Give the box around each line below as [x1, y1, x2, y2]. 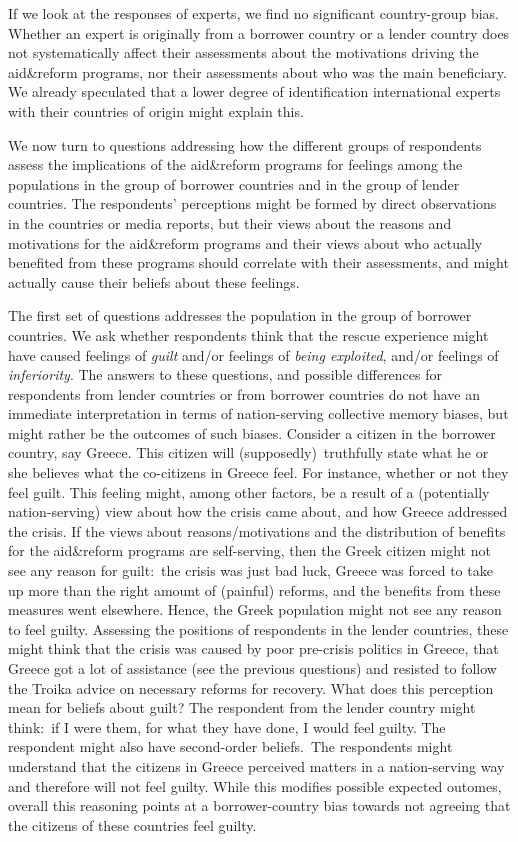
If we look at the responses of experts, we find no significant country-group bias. [8, 3, 500, 23]
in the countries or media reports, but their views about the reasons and [8, 212, 452, 233]
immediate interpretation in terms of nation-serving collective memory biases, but [8, 403, 509, 424]
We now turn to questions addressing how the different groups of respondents [8, 134, 482, 155]
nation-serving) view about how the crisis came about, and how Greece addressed [8, 501, 508, 522]
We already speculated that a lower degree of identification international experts [8, 81, 501, 102]
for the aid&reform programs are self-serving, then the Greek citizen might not [8, 540, 491, 561]
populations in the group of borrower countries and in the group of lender [8, 173, 460, 194]
